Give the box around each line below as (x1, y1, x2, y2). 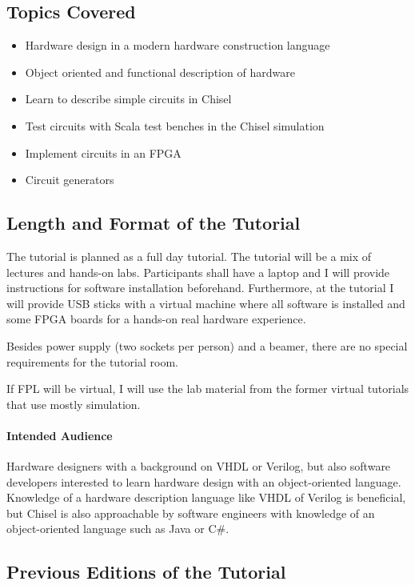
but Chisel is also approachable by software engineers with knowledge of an (6, 504, 375, 521)
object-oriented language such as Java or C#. (6, 520, 229, 537)
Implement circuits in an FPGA (25, 144, 182, 161)
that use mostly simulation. (6, 395, 141, 412)
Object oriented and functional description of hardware (25, 63, 295, 80)
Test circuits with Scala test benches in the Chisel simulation (25, 117, 325, 134)
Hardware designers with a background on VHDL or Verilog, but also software (6, 458, 391, 475)
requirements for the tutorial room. (6, 353, 178, 370)
